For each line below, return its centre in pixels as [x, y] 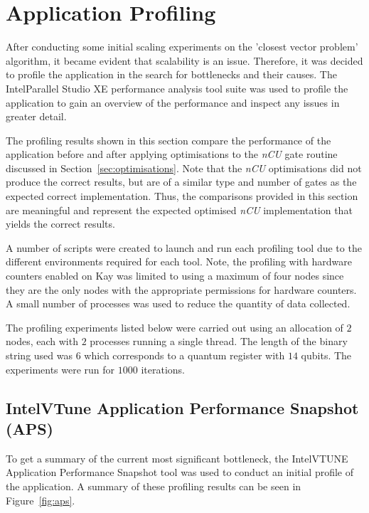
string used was [39, 355]
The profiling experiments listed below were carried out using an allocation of [175, 327]
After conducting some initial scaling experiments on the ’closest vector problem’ [182, 47]
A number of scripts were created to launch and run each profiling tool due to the [184, 247]
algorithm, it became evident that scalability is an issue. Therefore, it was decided [184, 60]
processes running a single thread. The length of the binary [219, 341]
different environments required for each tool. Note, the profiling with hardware [179, 261]
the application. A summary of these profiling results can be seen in [154, 486]
